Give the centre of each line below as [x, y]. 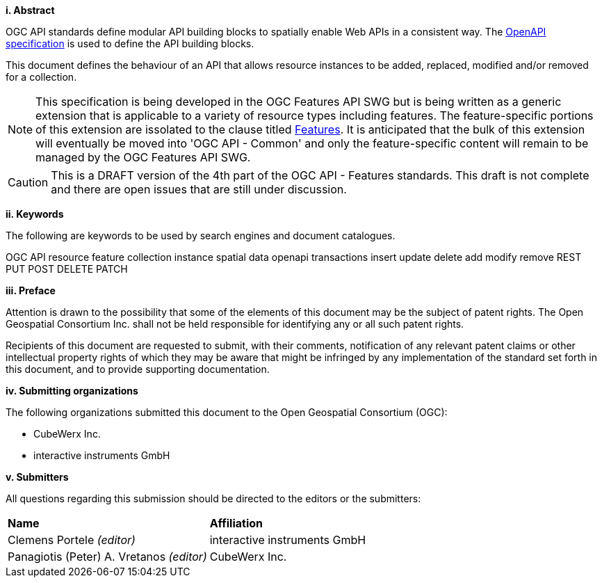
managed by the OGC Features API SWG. [143, 157]
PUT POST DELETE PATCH [67, 269]
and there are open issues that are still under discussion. [199, 189]
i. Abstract [30, 10]
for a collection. [41, 77]
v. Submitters [37, 477]
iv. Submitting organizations [72, 391]
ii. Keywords [35, 214]
